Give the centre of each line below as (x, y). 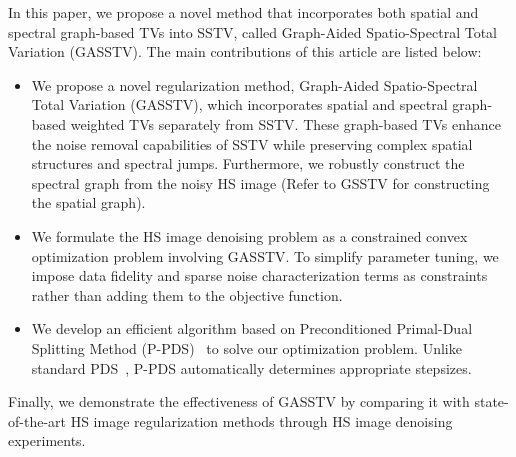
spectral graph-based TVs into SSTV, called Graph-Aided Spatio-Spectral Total (252, 31)
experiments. (47, 440)
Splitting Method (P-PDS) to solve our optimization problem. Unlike (246, 347)
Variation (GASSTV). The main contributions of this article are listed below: (245, 51)
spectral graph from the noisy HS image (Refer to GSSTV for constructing (260, 182)
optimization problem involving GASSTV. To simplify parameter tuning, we (265, 255)
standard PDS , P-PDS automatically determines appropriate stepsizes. (251, 367)
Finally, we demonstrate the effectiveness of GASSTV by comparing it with (239, 401)
